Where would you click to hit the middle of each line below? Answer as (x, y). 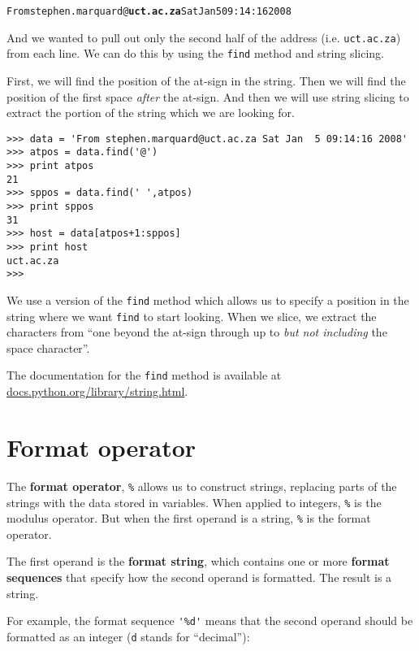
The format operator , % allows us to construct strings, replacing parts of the (202, 486)
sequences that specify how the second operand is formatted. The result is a (199, 577)
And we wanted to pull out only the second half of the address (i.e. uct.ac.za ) (204, 37)
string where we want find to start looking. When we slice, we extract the (192, 316)
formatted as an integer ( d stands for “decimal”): (128, 636)
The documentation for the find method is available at (144, 375)
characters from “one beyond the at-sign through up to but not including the (197, 332)
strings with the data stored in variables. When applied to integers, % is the (194, 502)
